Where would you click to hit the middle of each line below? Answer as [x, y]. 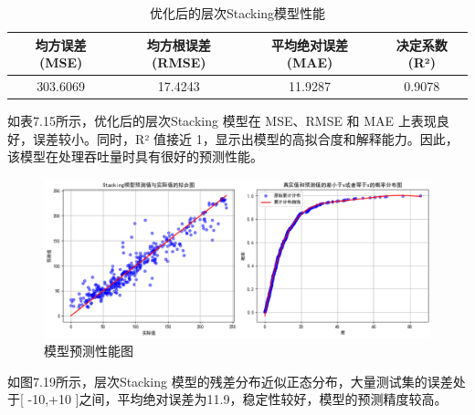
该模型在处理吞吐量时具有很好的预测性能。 [135, 156]
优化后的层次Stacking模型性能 [237, 13]
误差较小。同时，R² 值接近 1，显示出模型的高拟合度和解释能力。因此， [245, 138]
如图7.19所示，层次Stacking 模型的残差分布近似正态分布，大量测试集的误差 [230, 381]
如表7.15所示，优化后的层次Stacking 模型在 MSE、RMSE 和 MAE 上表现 [222, 121]
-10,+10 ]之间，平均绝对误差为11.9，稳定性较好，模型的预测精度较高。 [237, 399]
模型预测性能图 [89, 351]
